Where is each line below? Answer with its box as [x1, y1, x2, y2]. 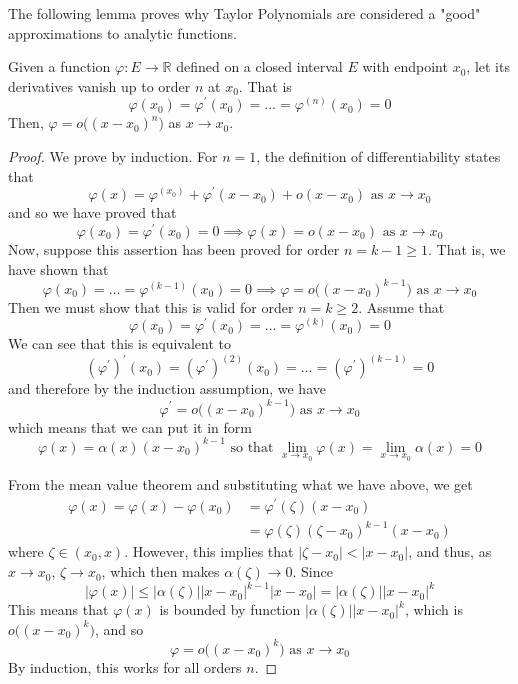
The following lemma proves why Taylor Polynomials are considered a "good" [8, 3, 481, 23]
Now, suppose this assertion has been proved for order [8, 238, 340, 259]
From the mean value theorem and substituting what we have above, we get [8, 474, 473, 495]
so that [230, 440, 274, 455]
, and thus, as [408, 541, 492, 562]
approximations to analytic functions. [8, 22, 237, 43]
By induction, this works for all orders [8, 656, 242, 677]
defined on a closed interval [176, 56, 343, 77]
